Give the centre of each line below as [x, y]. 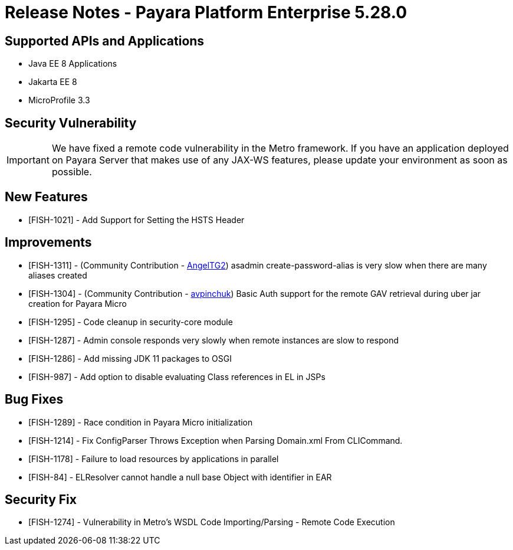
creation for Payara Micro [78, 303]
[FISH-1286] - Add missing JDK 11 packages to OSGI [130, 358]
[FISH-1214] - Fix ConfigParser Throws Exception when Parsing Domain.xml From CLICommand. [216, 440]
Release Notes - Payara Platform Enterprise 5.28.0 [206, 12]
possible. [72, 172]
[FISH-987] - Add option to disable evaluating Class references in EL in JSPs [177, 377]
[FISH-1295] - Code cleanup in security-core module [131, 322]
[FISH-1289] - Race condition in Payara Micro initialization [141, 422]
